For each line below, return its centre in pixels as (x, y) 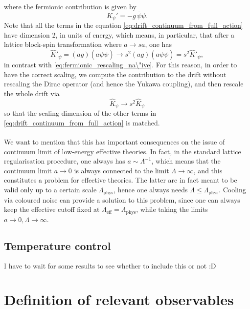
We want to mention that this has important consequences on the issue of (114, 142)
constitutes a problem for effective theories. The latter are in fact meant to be (121, 180)
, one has (158, 44)
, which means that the (186, 161)
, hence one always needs (151, 190)
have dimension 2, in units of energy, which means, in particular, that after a (119, 34)
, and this (208, 170)
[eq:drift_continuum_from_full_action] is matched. (82, 122)
